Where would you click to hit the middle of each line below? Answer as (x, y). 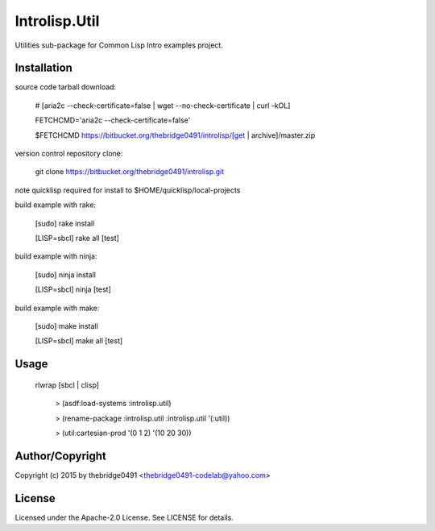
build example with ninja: (56, 256)
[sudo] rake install (65, 223)
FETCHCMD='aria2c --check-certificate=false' (113, 120)
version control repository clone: (69, 154)
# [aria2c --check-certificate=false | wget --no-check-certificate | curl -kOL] (163, 106)
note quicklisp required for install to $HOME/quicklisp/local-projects (128, 190)
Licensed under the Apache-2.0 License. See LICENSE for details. (124, 517)
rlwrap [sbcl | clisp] (67, 385)
